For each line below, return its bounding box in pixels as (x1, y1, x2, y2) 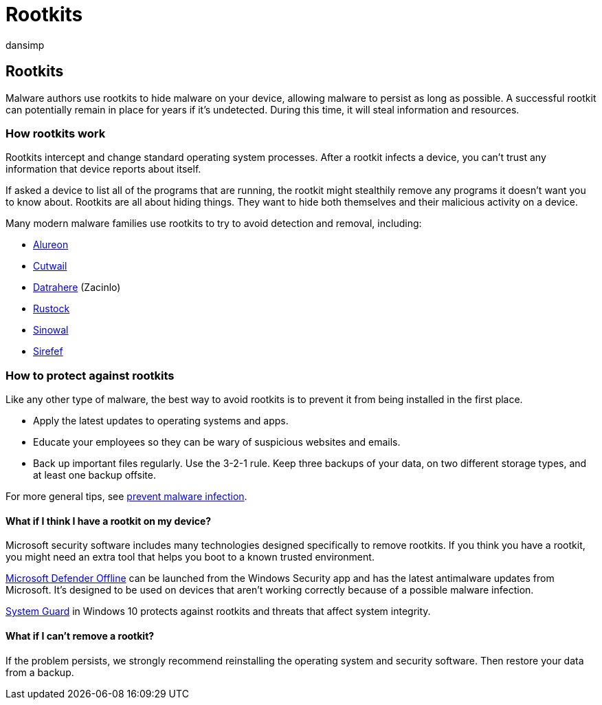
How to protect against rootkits (5, 368, 175, 382)
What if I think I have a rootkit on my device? (5, 514, 212, 527)
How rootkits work (5, 126, 106, 140)
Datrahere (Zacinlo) (33, 281, 121, 294)
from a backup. (5, 666, 74, 678)
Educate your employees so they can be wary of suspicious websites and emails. (33, 436, 401, 448)
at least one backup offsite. (33, 469, 156, 481)
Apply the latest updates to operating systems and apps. (33, 415, 289, 427)
